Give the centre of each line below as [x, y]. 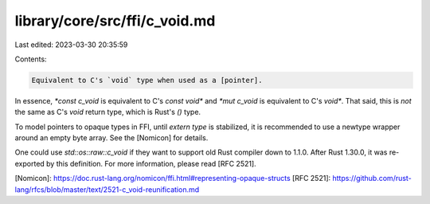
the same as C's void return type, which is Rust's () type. [108, 112]
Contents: [31, 59]
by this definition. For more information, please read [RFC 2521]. [151, 163]
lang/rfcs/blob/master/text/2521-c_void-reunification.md [107, 189]
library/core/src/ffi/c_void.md [115, 21]
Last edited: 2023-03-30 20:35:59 [71, 45]
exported [30, 163]
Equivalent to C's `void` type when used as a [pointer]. [147, 80]
